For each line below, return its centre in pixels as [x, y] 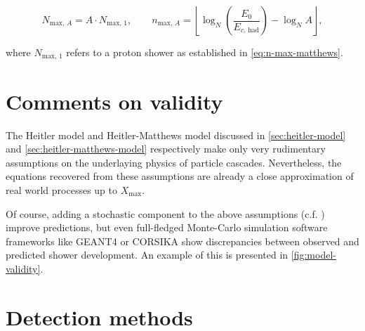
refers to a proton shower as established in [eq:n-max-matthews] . [205, 52]
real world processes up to [61, 189]
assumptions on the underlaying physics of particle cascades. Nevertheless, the [174, 162]
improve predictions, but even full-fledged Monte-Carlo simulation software [167, 227]
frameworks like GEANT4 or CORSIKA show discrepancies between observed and [182, 241]
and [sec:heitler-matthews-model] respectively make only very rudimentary [166, 149]
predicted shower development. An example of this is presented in [147, 255]
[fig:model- [313, 255]
